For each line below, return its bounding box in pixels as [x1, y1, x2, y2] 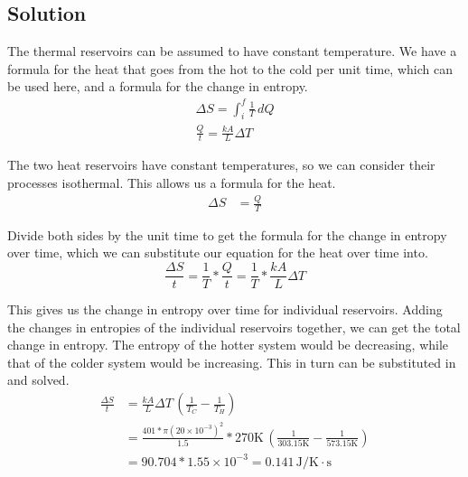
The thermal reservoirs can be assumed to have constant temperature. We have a [7, 42, 457, 61]
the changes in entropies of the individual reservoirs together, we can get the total [7, 317, 461, 336]
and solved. [7, 370, 70, 389]
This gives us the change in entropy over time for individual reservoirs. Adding [7, 300, 443, 319]
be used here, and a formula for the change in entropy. [7, 77, 308, 96]
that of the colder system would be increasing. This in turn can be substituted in [7, 352, 456, 371]
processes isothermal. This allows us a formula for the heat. [7, 173, 336, 192]
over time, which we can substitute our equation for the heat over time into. [7, 243, 428, 262]
